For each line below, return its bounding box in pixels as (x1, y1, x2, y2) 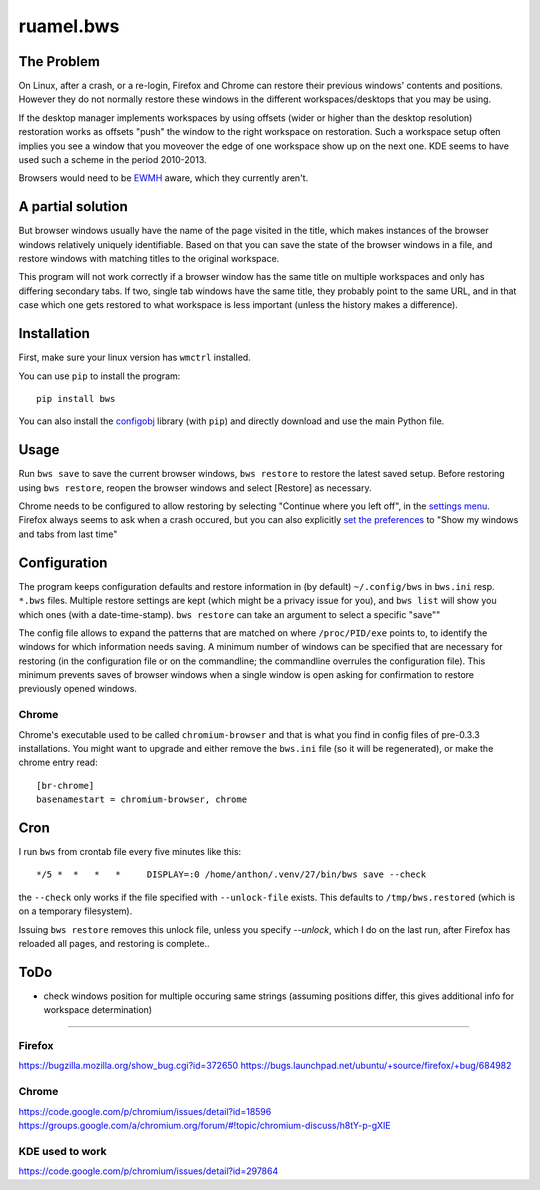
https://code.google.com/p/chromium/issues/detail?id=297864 (18, 1165, 279, 1177)
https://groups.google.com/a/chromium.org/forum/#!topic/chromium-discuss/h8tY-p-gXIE (18, 1119, 391, 1131)
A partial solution (18, 198, 129, 215)
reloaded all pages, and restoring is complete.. (18, 938, 210, 950)
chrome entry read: (18, 756, 99, 769)
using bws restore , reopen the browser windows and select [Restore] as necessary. (18, 481, 372, 494)
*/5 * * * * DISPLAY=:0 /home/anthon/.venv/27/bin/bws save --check (36, 869, 427, 880)
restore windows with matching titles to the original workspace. (18, 253, 280, 265)
